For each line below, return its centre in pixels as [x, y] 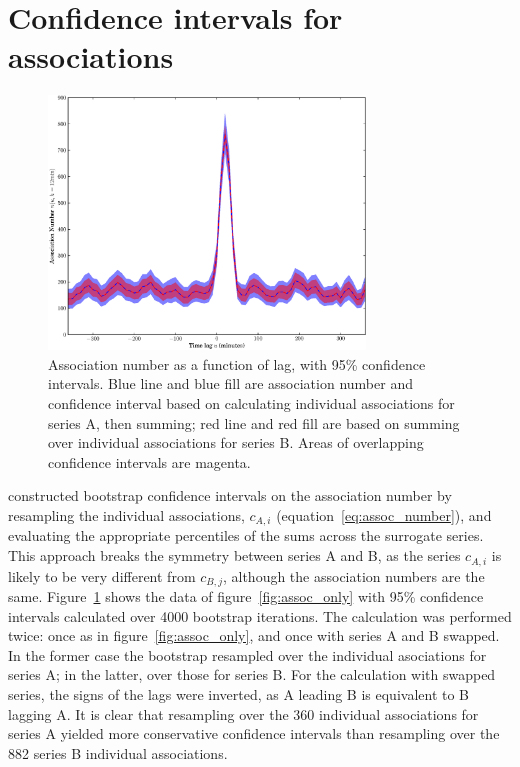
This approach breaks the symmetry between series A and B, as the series [234, 555]
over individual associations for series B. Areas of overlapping [236, 442]
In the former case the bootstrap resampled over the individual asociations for [247, 654]
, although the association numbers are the [353, 575]
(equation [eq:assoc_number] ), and [384, 515]
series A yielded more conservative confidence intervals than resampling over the [254, 733]
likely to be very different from [102, 575]
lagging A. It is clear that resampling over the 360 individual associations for [243, 713]
